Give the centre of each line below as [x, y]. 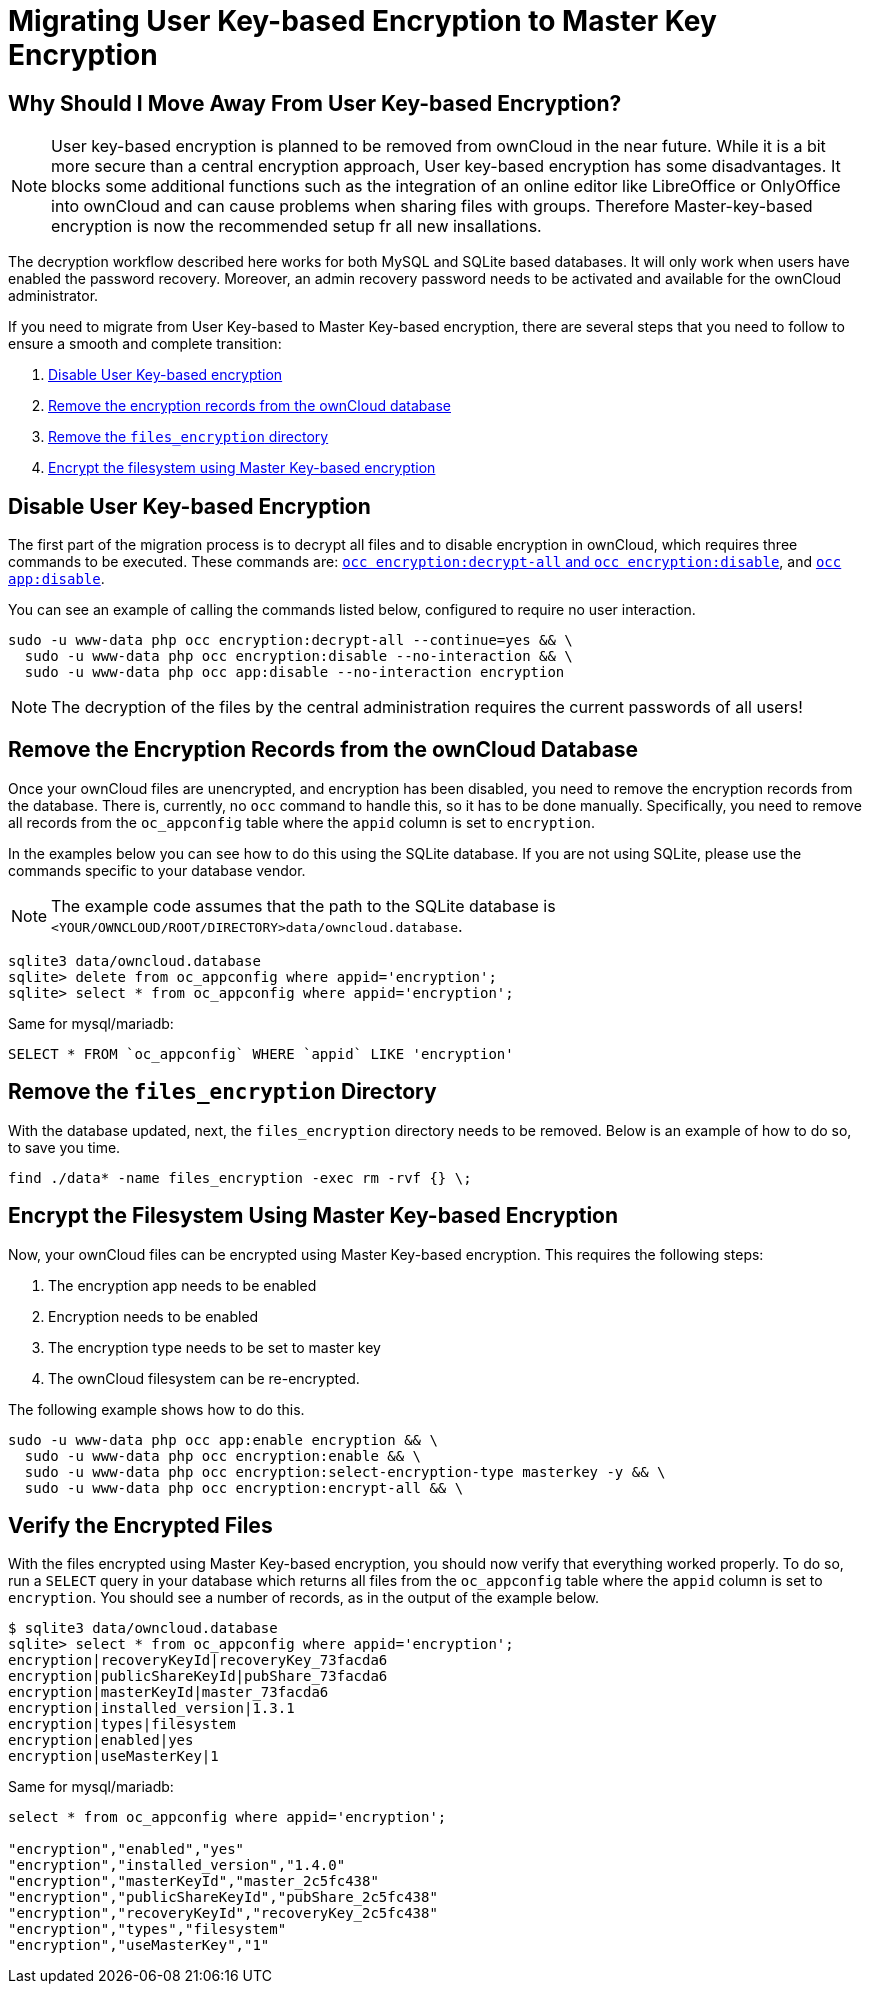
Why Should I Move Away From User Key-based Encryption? [315, 103]
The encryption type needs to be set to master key [214, 1347]
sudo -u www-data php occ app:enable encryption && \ [223, 1439]
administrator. [53, 296]
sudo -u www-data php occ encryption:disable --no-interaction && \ [298, 656]
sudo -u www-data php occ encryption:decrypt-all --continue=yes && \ [290, 640]
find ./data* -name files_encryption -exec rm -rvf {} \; [240, 1177]
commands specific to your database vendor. [157, 870]
